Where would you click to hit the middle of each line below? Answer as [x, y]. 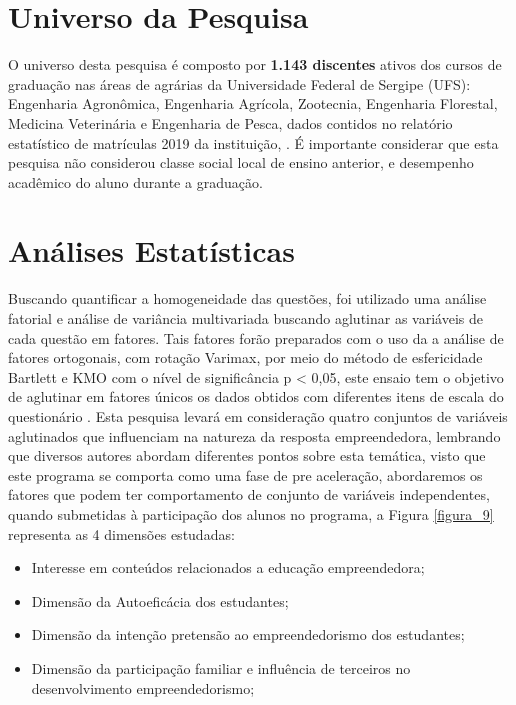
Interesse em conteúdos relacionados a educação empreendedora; [228, 567]
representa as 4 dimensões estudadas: [121, 533]
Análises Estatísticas [151, 250]
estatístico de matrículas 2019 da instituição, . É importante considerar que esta [253, 142]
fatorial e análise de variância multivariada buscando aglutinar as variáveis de [245, 318]
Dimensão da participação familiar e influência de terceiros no [221, 667]
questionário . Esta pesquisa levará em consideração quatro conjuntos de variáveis [258, 415]
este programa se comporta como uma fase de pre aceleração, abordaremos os [245, 474]
